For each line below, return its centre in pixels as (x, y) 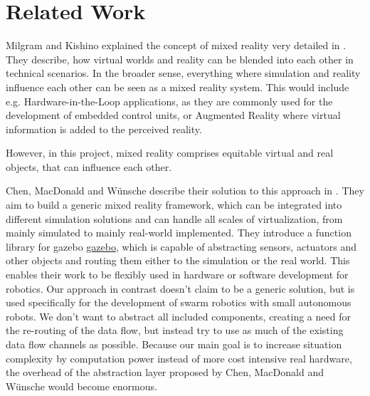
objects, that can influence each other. (89, 166)
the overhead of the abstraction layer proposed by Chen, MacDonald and (165, 372)
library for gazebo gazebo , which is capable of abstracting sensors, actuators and (181, 246)
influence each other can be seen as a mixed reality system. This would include (178, 87)
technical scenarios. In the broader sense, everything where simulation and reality (183, 73)
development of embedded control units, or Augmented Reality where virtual (173, 115)
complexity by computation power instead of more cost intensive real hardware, (179, 358)
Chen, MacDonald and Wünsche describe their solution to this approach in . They (185, 191)
